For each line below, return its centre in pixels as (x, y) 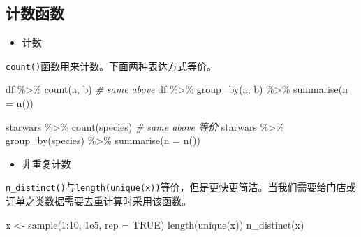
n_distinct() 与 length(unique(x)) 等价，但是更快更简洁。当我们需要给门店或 (181, 187)
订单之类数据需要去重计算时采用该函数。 (98, 201)
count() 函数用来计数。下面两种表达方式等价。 (111, 65)
